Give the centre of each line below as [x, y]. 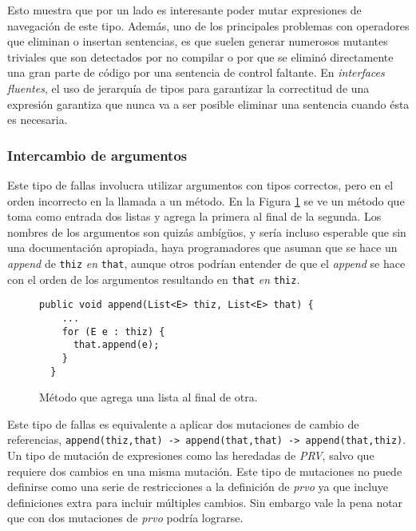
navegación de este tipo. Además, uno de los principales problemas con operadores [208, 25]
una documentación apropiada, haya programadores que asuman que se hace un [202, 248]
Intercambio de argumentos [97, 155]
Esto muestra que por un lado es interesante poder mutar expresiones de [184, 10]
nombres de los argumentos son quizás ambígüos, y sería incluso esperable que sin [207, 232]
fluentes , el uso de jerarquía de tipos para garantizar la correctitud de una [188, 88]
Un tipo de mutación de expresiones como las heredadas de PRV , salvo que [191, 455]
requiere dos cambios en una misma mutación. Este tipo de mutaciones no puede [205, 471]
